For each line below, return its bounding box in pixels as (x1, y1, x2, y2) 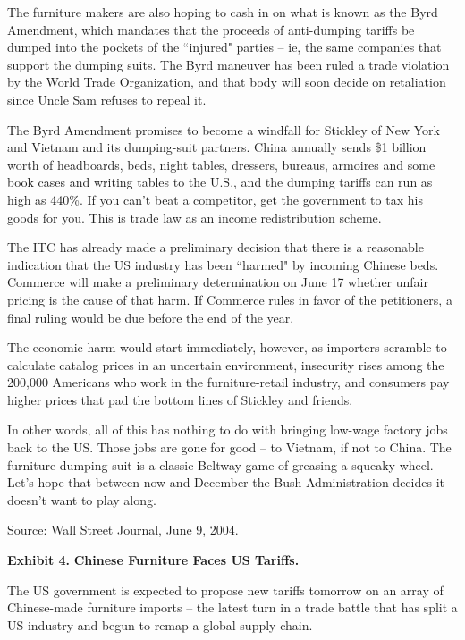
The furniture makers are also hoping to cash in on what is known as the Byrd (7, 3, 438, 21)
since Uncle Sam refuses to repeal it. (7, 89, 207, 108)
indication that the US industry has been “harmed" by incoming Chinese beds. (7, 255, 439, 274)
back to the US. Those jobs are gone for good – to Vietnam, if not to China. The (7, 438, 452, 457)
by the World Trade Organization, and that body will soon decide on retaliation (7, 72, 446, 91)
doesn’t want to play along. (7, 490, 156, 509)
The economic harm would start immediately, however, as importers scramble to (7, 338, 447, 357)
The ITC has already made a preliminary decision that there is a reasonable (7, 238, 424, 257)
